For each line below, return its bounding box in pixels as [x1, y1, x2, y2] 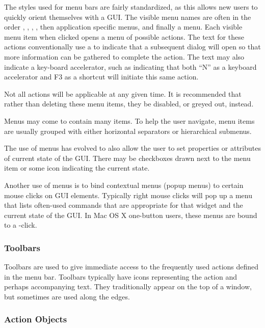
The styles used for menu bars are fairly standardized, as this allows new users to [4, 2, 258, 12]
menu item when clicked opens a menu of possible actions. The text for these [4, 31, 244, 42]
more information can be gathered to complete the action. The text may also [4, 51, 245, 62]
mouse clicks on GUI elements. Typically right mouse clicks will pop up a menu [4, 189, 252, 200]
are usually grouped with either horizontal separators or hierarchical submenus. [4, 125, 252, 136]
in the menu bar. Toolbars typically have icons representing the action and [4, 271, 237, 282]
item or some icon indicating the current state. [4, 162, 150, 173]
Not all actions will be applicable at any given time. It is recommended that [4, 88, 242, 99]
